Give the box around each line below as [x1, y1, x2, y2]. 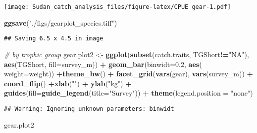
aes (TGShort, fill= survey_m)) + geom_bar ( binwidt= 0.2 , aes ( [4, 59, 202, 69]
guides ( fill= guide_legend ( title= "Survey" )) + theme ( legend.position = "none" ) [4, 88, 253, 98]
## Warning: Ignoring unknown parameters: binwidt [4, 105, 174, 112]
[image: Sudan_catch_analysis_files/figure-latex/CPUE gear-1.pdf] [4, 3, 231, 10]
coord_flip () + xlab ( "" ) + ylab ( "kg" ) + [4, 78, 132, 88]
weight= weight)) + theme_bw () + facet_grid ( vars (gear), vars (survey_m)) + [4, 68, 254, 79]
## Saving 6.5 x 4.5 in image [4, 35, 103, 42]
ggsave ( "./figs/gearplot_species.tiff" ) [4, 17, 117, 28]
